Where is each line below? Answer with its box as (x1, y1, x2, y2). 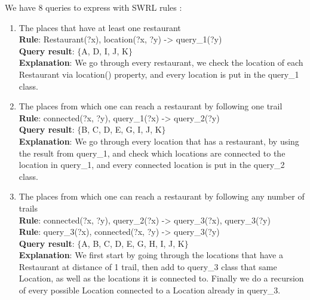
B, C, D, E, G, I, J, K (81, 123, 162, 136)
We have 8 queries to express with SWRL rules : (5, 1, 182, 13)
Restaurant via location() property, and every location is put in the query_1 (19, 68, 299, 80)
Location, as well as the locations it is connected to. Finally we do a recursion (19, 272, 304, 284)
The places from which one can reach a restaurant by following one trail (19, 100, 283, 112)
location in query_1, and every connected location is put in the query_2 (19, 158, 285, 171)
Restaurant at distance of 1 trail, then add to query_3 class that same (19, 260, 277, 273)
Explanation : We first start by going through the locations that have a (19, 249, 283, 261)
